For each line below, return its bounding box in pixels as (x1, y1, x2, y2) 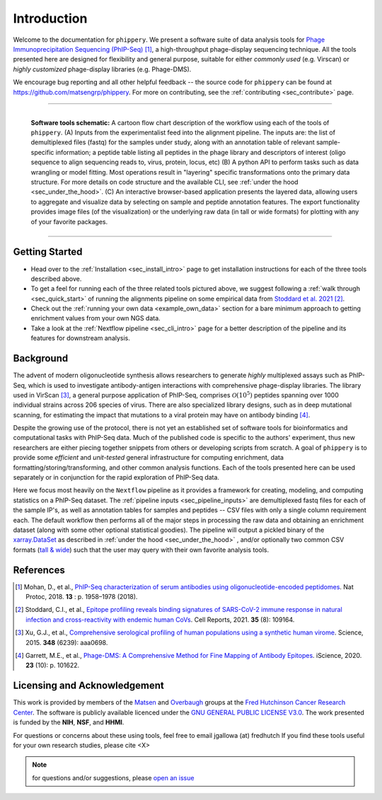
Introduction (13, 11, 88, 26)
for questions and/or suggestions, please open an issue (32, 773, 195, 782)
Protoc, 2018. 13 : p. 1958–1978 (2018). (25, 593, 138, 601)
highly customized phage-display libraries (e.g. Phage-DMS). (13, 64, 192, 74)
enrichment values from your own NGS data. (30, 314, 161, 323)
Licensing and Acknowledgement (13, 680, 164, 692)
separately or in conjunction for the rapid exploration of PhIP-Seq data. (13, 473, 219, 482)
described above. (30, 274, 82, 283)
